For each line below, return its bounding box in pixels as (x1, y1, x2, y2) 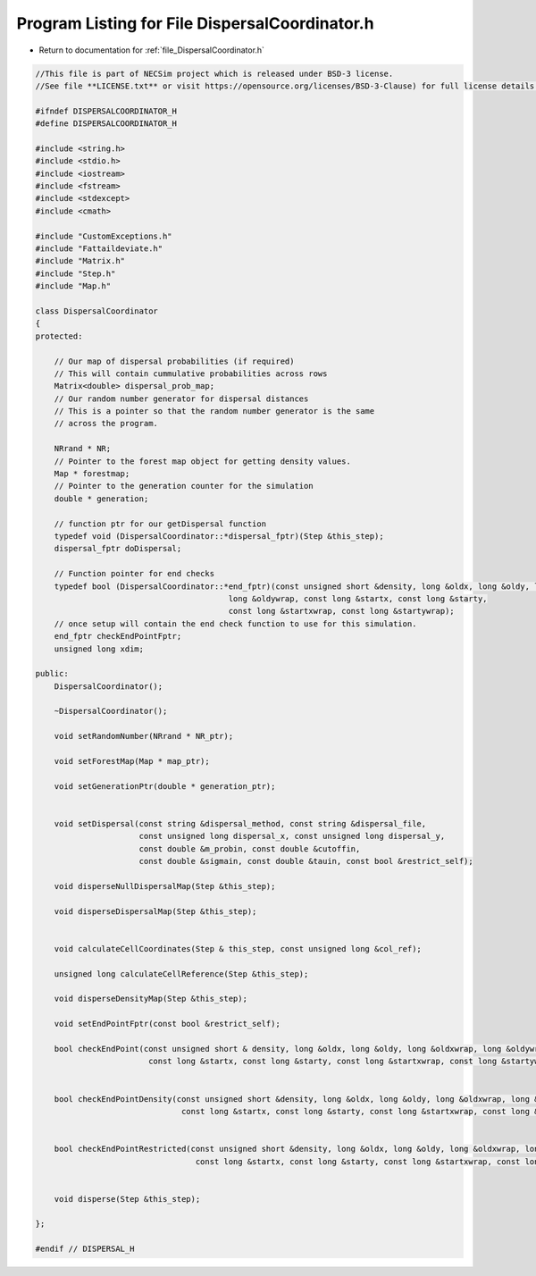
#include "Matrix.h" (35, 256, 125, 266)
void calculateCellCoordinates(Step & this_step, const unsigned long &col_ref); (54, 944, 422, 953)
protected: (35, 331, 83, 341)
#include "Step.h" (35, 268, 116, 279)
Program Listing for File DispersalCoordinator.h (16, 13, 374, 33)
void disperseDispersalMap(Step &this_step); (54, 906, 257, 916)
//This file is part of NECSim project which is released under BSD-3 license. (35, 68, 394, 79)
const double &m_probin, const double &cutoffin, (138, 844, 361, 853)
